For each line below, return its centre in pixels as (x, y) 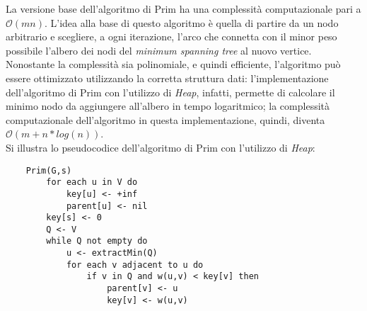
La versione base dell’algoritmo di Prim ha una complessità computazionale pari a (183, 9)
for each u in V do (92, 182)
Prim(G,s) (49, 170)
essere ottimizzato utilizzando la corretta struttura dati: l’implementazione (167, 78)
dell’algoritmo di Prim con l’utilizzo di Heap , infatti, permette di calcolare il (170, 92)
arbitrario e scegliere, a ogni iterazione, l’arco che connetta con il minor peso (171, 36)
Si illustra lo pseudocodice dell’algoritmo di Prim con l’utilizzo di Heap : (161, 147)
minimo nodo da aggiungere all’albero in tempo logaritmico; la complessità (168, 106)
